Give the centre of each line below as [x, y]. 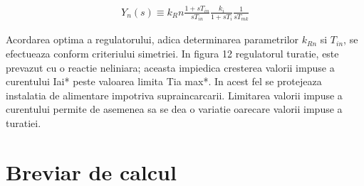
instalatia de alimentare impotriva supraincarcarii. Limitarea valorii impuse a [174, 95]
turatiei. [24, 123]
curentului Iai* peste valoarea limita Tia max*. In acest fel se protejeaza [164, 81]
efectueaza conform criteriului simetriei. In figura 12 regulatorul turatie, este [172, 54]
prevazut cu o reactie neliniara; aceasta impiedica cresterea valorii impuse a [170, 67]
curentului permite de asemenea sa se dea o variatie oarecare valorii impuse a [174, 109]
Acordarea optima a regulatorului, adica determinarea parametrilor [152, 39]
